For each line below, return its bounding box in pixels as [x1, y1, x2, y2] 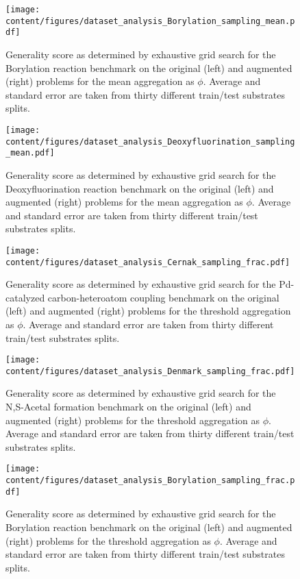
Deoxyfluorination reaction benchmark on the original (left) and [5, 181, 274, 195]
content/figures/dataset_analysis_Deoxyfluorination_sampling [5, 136, 295, 147]
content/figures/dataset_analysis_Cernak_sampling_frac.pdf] [5, 257, 290, 267]
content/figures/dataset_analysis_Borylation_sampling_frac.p [5, 476, 295, 486]
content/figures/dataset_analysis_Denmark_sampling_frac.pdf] [5, 366, 295, 376]
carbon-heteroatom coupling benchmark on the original [47, 290, 279, 304]
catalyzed [5, 290, 45, 304]
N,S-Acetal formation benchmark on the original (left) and [5, 399, 251, 414]
